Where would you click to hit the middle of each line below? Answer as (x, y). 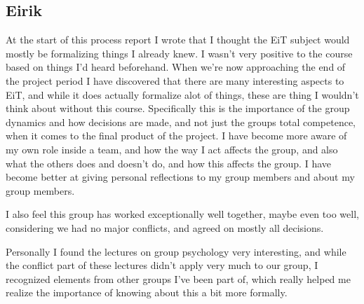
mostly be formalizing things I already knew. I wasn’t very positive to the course (179, 53)
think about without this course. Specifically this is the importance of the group (178, 108)
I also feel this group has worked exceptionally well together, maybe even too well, (182, 214)
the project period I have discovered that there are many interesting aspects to (175, 80)
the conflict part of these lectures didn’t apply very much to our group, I (162, 265)
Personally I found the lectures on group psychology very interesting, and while (176, 251)
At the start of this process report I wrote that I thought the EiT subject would (178, 40)
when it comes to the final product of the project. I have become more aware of (176, 136)
